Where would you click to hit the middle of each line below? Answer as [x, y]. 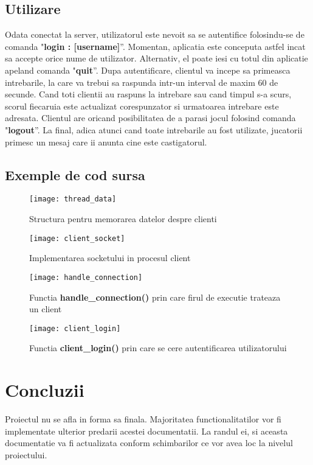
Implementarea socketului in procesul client [110, 258]
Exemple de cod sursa [75, 174]
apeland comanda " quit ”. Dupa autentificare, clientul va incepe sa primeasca [148, 70]
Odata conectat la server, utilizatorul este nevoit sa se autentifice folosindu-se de [155, 34]
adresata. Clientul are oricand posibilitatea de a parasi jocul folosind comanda [150, 118]
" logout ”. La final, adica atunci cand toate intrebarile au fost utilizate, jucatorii [154, 129]
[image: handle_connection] [86, 277]
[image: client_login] [75, 328]
